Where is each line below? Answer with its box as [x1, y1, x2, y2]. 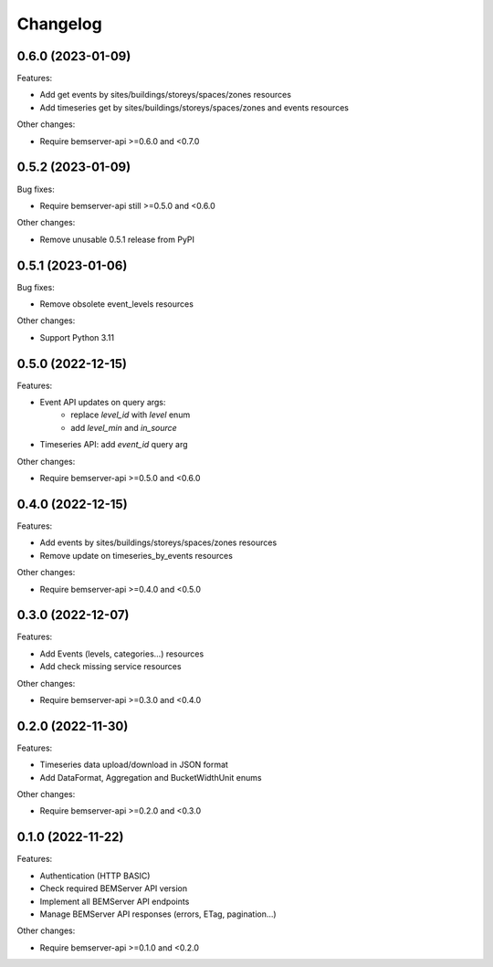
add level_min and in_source [70, 422, 177, 433]
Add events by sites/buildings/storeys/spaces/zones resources [39, 537, 278, 548]
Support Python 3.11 [39, 331, 114, 342]
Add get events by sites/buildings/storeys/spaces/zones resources [39, 89, 292, 100]
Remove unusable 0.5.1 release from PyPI [39, 234, 195, 245]
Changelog [16, 14, 102, 34]
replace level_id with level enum [70, 409, 191, 420]
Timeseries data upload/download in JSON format [39, 759, 228, 771]
